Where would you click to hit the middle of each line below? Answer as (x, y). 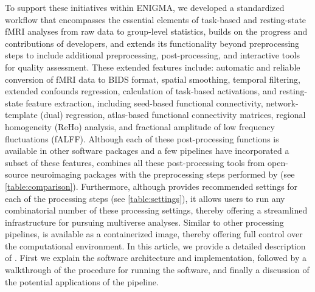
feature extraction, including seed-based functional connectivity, (144, 103)
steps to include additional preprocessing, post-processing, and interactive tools (152, 55)
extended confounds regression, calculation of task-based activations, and (141, 91)
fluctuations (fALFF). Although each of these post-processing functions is (142, 138)
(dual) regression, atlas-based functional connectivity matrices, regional (173, 115)
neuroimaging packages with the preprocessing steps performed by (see (163, 174)
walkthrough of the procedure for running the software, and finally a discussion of (157, 270)
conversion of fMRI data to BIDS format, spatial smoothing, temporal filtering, (153, 79)
